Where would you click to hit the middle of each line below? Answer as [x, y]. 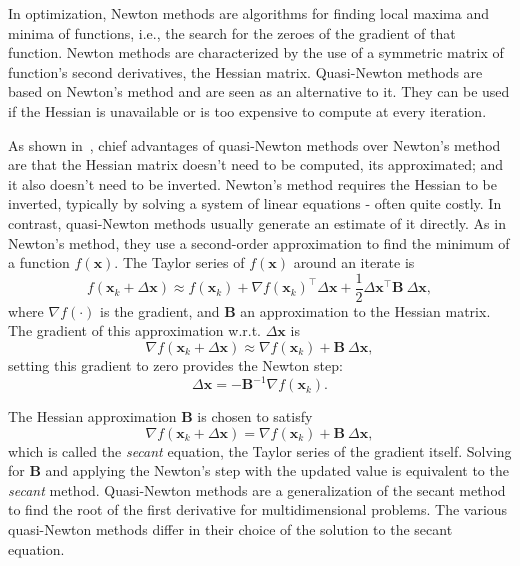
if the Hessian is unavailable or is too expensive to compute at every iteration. [247, 110]
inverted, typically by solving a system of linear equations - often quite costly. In [255, 203]
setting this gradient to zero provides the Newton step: [175, 364]
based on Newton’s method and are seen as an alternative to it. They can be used [259, 91]
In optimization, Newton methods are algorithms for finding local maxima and [248, 13]
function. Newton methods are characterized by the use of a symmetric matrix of [256, 52]
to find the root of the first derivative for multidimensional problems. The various [258, 509]
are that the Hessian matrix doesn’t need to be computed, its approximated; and [256, 164]
